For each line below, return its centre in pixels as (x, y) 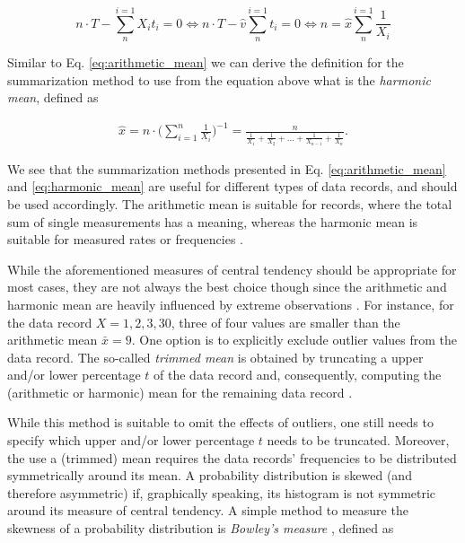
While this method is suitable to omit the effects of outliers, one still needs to (220, 422)
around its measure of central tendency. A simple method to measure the (208, 510)
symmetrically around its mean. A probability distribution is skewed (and (210, 475)
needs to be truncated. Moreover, (358, 440)
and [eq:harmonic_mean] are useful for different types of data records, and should (232, 186)
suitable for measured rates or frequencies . (126, 239)
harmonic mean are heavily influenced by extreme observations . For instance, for (231, 304)
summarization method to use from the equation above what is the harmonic (219, 79)
